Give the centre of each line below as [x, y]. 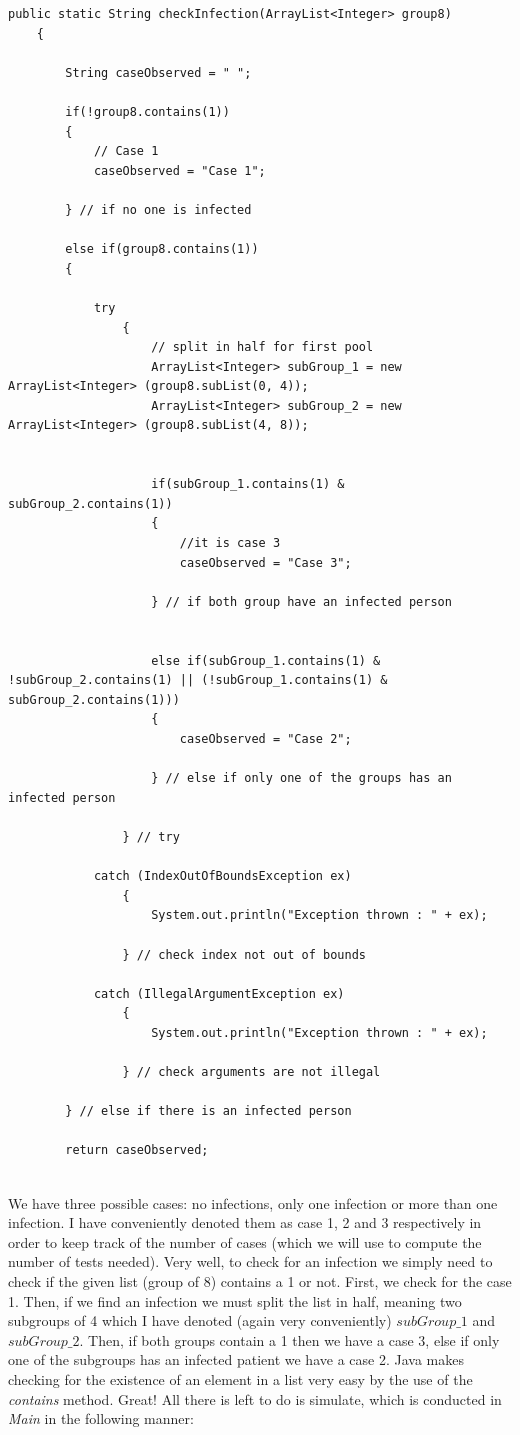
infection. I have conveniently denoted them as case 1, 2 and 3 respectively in [245, 1222]
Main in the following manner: [101, 1418]
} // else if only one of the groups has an [301, 778]
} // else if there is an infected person [208, 1111]
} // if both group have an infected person [301, 601]
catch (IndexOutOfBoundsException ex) [222, 876]
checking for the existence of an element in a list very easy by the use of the [240, 1378]
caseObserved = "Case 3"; [265, 562]
